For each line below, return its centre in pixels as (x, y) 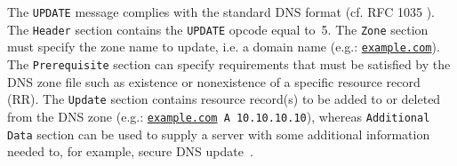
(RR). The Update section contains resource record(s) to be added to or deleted (224, 99)
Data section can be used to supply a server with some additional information (219, 134)
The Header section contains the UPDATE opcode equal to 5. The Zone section (218, 29)
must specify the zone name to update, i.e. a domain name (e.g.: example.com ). (224, 47)
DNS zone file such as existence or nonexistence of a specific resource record (214, 81)
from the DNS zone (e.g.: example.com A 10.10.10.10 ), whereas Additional (219, 116)
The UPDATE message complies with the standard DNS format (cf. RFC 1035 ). (221, 12)
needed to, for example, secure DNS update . (130, 151)
